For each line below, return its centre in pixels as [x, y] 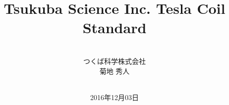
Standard [114, 27]
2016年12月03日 [114, 97]
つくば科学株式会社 [114, 61]
